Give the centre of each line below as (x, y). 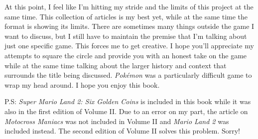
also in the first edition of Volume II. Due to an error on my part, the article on (126, 111)
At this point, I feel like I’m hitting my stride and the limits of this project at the (129, 6)
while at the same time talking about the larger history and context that (116, 65)
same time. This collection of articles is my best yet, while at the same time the (126, 16)
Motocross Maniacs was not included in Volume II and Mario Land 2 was (117, 121)
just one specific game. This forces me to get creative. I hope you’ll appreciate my (129, 46)
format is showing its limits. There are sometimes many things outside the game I (129, 26)
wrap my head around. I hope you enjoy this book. (82, 84)
